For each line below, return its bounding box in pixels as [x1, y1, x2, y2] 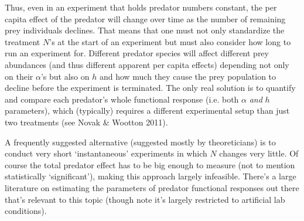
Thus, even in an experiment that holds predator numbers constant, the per [5, 1, 277, 13]
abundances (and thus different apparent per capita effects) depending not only [5, 58, 289, 70]
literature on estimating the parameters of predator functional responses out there [5, 181, 299, 193]
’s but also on [40, 70, 90, 82]
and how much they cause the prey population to [99, 70, 276, 82]
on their [5, 70, 33, 82]
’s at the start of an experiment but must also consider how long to [49, 35, 291, 47]
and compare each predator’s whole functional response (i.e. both [5, 93, 239, 105]
